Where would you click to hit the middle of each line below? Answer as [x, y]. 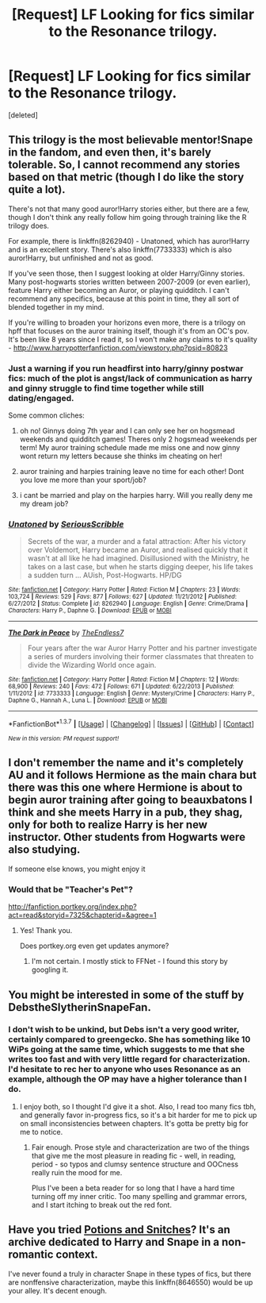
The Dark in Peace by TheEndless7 [66, 633]
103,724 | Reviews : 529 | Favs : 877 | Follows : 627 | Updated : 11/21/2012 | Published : [123, 597]
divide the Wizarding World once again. [92, 665]
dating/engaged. [41, 398]
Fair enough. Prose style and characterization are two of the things [141, 1147]
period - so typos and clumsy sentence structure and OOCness [135, 1164]
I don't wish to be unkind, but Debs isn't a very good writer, [124, 1030]
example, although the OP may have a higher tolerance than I [127, 1079]
